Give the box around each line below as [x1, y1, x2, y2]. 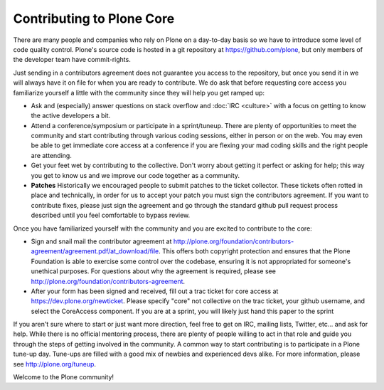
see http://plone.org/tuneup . [13, 359, 96, 368]
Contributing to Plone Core [13, 11, 175, 26]
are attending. [31, 151, 73, 159]
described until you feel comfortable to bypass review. [31, 211, 191, 220]
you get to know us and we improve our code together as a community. [31, 171, 240, 179]
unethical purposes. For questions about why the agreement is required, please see [31, 267, 277, 275]
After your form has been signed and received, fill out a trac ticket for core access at [31, 287, 279, 295]
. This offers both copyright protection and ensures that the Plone [159, 247, 351, 255]
